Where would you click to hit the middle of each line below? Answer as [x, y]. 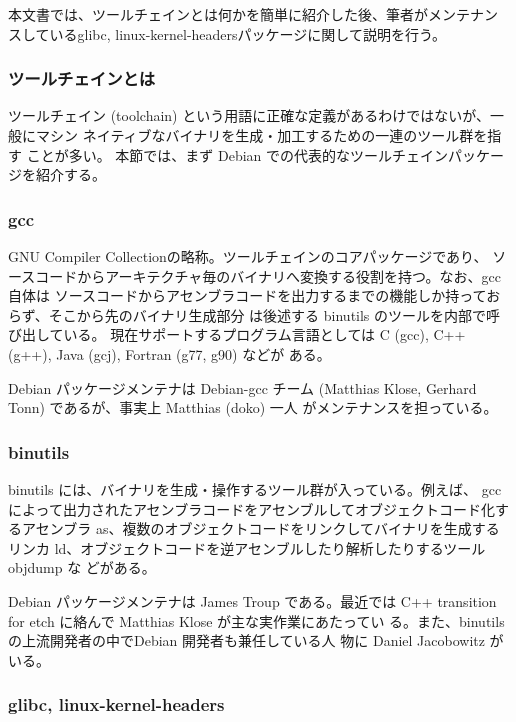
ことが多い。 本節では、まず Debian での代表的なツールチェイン [237, 154]
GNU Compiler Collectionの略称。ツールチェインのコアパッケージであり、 [248, 256]
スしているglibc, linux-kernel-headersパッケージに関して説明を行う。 [227, 33]
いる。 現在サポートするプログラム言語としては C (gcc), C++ [264, 334]
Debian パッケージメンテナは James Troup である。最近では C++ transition [252, 600]
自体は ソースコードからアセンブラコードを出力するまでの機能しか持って [247, 295]
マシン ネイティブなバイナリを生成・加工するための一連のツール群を [261, 135]
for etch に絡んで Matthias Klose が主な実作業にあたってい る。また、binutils [256, 620]
